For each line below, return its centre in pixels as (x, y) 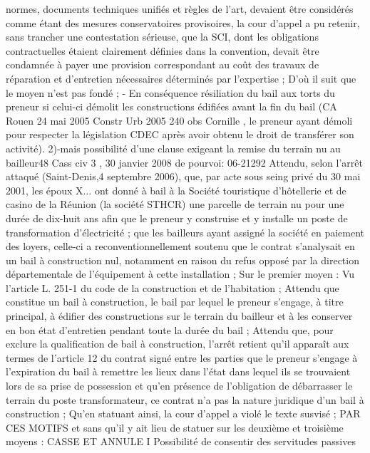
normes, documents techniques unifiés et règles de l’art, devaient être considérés (180, 9)
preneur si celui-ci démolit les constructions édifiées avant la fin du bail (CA (171, 106)
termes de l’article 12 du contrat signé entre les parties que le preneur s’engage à (182, 357)
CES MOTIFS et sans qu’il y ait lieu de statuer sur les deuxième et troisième (175, 427)
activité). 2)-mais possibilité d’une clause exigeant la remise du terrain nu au (173, 148)
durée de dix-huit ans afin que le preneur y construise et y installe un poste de (177, 218)
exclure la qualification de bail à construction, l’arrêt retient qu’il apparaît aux (178, 344)
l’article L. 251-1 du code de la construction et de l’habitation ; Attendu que (173, 287)
